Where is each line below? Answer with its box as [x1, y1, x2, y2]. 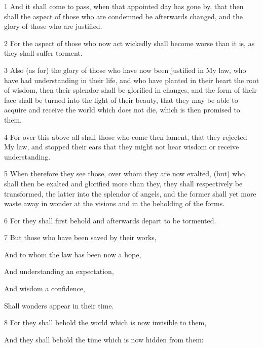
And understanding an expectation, [4, 266, 114, 277]
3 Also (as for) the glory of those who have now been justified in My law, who [4, 64, 246, 75]
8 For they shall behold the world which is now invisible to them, [4, 317, 207, 328]
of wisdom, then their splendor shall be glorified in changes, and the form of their [4, 85, 257, 95]
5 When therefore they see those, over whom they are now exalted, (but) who [4, 168, 245, 179]
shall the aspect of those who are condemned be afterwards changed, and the [4, 11, 243, 21]
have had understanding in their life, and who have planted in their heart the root [4, 74, 259, 85]
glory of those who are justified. [4, 21, 102, 31]
